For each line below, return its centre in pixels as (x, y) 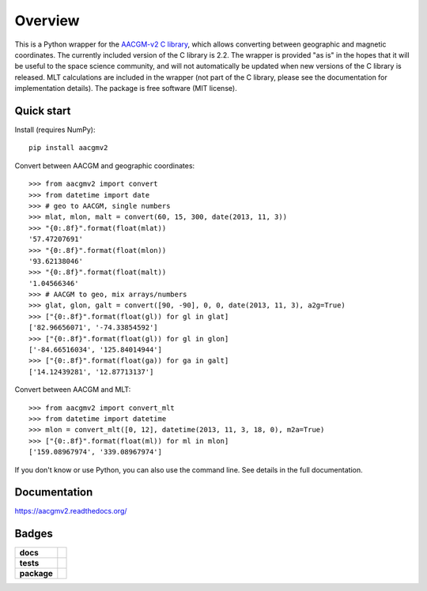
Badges (34, 534)
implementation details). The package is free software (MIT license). (126, 88)
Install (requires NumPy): (55, 130)
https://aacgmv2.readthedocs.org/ (71, 511)
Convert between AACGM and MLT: (73, 390)
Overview (47, 21)
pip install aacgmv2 (68, 148)
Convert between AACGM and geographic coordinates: (105, 165)
